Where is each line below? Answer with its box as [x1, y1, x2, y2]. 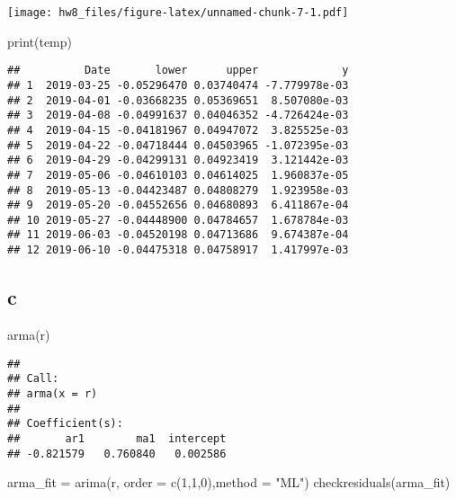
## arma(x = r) [7, 387, 98, 400]
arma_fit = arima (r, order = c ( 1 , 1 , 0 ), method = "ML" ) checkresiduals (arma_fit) [7, 473, 451, 492]
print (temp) [7, 31, 73, 50]
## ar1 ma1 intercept [7, 431, 227, 445]
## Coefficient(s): [7, 417, 123, 431]
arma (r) [7, 325, 50, 343]
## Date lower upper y [7, 64, 349, 77]
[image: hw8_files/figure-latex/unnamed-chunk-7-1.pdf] [7, 6, 349, 19]
